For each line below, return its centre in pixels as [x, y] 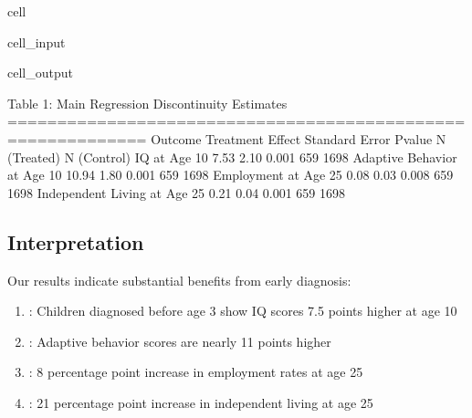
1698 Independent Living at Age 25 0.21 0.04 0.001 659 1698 [177, 192]
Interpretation [76, 241]
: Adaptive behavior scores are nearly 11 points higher [180, 341]
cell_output [40, 73]
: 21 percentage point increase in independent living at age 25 [201, 402]
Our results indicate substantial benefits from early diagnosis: [179, 280]
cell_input [37, 42]
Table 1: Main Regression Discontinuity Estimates [147, 103]
